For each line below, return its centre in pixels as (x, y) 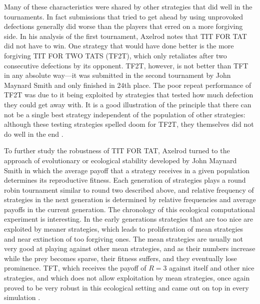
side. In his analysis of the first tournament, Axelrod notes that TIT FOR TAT (125, 36)
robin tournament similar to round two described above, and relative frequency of (129, 189)
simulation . (22, 297)
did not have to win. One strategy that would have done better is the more (119, 46)
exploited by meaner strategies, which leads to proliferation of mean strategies (124, 229)
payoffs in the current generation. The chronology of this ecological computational (129, 209)
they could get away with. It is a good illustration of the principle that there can (128, 104)
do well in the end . (34, 134)
